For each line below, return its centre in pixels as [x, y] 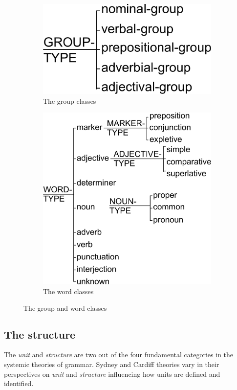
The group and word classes [65, 308]
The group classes [70, 101]
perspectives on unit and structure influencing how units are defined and [112, 374]
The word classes [68, 291]
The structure [40, 334]
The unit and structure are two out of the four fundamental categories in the [119, 355]
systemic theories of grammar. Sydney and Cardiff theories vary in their [112, 364]
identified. [19, 383]
